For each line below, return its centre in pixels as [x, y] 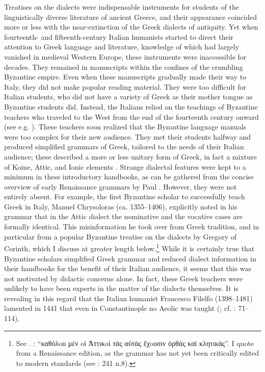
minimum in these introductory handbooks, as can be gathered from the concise [129, 177]
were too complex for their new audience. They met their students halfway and [128, 136]
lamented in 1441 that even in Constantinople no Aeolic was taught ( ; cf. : [120, 308]
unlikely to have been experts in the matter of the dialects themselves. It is [121, 288]
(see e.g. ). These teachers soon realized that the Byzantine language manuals [125, 127]
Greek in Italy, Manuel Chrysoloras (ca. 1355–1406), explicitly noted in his [121, 206]
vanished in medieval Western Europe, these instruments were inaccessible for [125, 56]
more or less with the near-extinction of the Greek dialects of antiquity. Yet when [131, 27]
